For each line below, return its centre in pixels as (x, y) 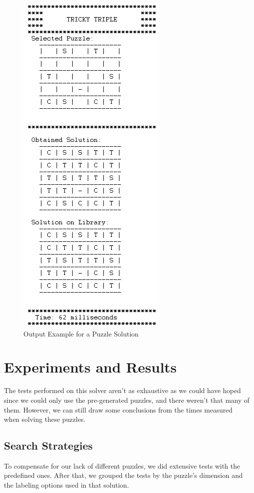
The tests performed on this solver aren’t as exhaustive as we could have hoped (122, 390)
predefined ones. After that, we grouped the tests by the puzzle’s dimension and (123, 475)
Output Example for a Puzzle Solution (81, 333)
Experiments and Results (90, 367)
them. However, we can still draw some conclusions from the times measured (118, 409)
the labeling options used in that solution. (67, 485)
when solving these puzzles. (45, 419)
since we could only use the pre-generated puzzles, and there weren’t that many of (127, 400)
